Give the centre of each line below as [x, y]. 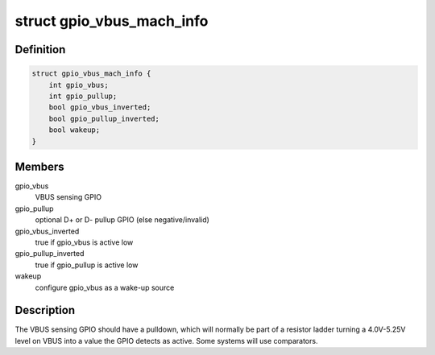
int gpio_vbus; [79, 85]
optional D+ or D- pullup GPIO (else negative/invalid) [122, 220]
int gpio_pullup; [83, 96]
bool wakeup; [75, 130]
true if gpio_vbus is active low [84, 242]
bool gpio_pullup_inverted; [104, 118]
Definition [40, 50]
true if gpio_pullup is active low [87, 265]
